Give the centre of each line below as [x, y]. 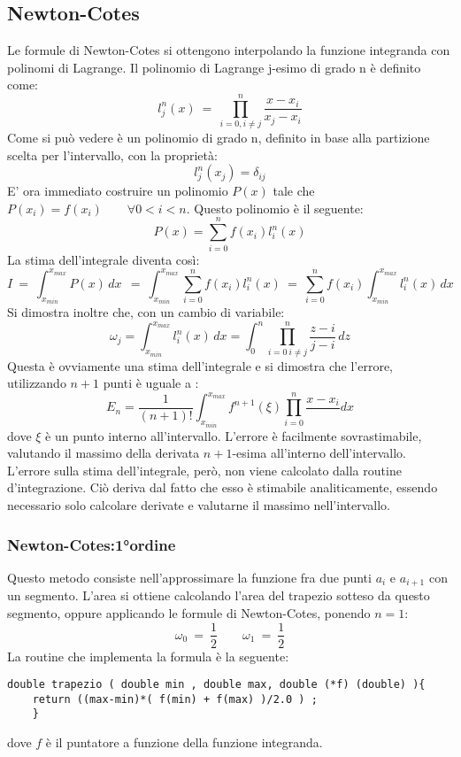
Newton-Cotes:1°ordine [92, 544]
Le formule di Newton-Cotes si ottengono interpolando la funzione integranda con [229, 50]
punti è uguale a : [151, 383]
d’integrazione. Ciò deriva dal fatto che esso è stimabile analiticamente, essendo [223, 487]
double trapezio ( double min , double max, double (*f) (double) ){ [216, 685]
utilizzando [37, 383]
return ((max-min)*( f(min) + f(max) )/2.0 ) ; [175, 699]
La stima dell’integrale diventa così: [104, 259]
